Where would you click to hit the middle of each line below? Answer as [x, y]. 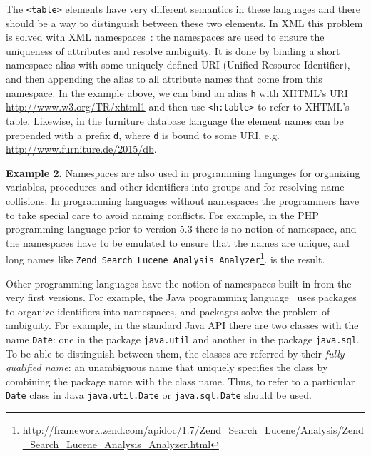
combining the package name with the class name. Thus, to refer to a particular [181, 381]
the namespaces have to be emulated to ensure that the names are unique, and [178, 242]
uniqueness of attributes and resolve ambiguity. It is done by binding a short [173, 50]
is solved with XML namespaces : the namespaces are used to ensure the [165, 37]
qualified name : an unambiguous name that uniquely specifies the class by [167, 367]
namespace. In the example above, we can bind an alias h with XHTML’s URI [177, 92]
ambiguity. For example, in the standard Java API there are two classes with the [182, 325]
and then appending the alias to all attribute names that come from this [164, 79]
